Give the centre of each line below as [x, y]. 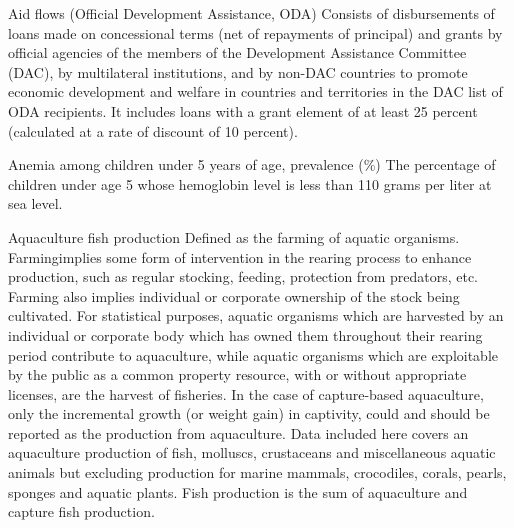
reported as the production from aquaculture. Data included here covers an [238, 432]
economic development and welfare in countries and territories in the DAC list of [255, 91]
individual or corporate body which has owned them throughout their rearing [245, 334]
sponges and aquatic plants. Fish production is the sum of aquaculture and [238, 491]
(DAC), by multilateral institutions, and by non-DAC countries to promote [238, 71]
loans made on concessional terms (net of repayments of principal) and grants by [255, 32]
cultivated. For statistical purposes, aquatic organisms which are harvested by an [256, 315]
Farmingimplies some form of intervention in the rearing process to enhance [240, 256]
